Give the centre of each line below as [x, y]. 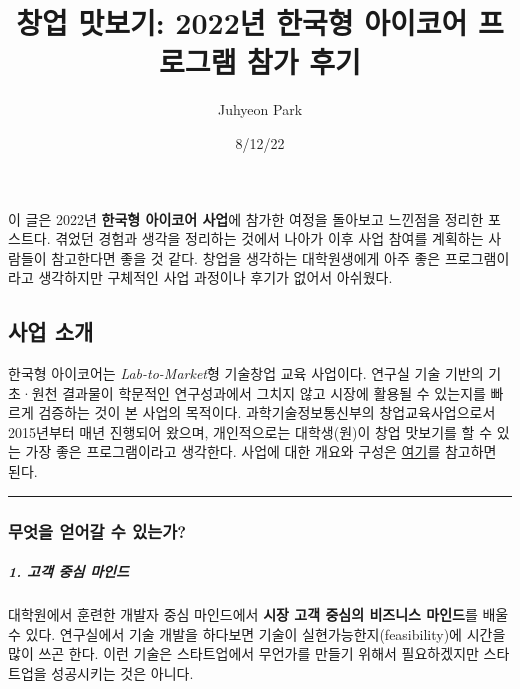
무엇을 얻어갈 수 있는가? [97, 530]
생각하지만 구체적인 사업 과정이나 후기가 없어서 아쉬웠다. [215, 277]
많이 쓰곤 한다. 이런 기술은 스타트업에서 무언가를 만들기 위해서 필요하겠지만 [243, 653]
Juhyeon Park [260, 109]
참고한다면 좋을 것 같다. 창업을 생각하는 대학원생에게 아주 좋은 [246, 257]
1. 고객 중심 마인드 [68, 571]
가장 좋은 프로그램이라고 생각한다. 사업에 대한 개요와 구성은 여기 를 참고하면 [261, 451]
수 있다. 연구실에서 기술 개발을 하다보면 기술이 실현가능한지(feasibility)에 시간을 [257, 633]
